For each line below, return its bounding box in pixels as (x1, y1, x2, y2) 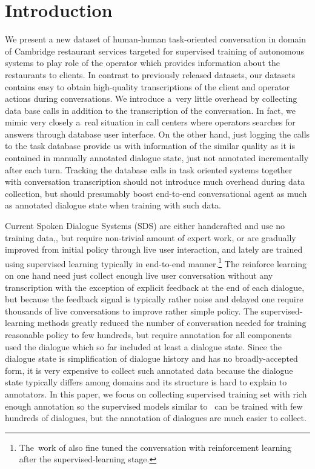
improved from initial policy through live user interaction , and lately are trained (5, 243, 303, 256)
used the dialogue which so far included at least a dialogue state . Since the (5, 340, 282, 353)
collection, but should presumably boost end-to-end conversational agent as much (5, 187, 307, 199)
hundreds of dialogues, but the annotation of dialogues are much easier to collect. (5, 411, 307, 424)
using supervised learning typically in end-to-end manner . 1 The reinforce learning (5, 255, 307, 270)
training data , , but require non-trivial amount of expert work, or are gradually (5, 231, 296, 244)
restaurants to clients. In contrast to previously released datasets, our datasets (5, 68, 296, 81)
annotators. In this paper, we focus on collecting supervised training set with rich (5, 388, 307, 400)
